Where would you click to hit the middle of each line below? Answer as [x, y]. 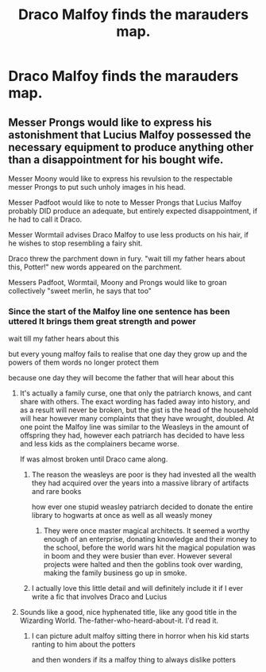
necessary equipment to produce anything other [131, 147]
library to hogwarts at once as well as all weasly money [122, 516]
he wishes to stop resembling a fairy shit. [75, 243]
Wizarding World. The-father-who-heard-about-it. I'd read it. [119, 620]
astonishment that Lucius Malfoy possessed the [130, 135]
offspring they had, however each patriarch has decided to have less [132, 435]
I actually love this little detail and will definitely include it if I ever [137, 589]
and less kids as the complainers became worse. [100, 444]
